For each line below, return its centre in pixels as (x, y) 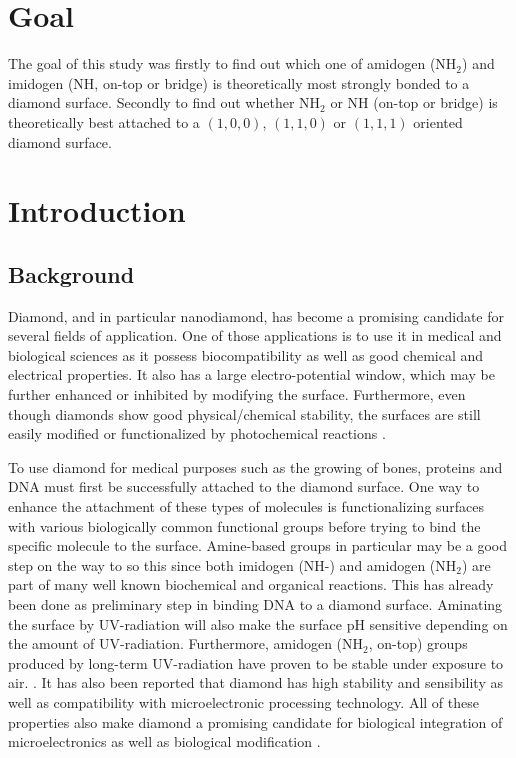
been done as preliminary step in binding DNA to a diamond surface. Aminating (255, 603)
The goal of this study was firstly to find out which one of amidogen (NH (232, 63)
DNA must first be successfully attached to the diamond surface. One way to (244, 486)
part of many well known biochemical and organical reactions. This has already (251, 584)
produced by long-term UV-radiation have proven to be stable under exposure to (256, 662)
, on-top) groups (418, 643)
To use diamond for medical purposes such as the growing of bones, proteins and (255, 466)
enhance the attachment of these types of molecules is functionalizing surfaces (246, 506)
